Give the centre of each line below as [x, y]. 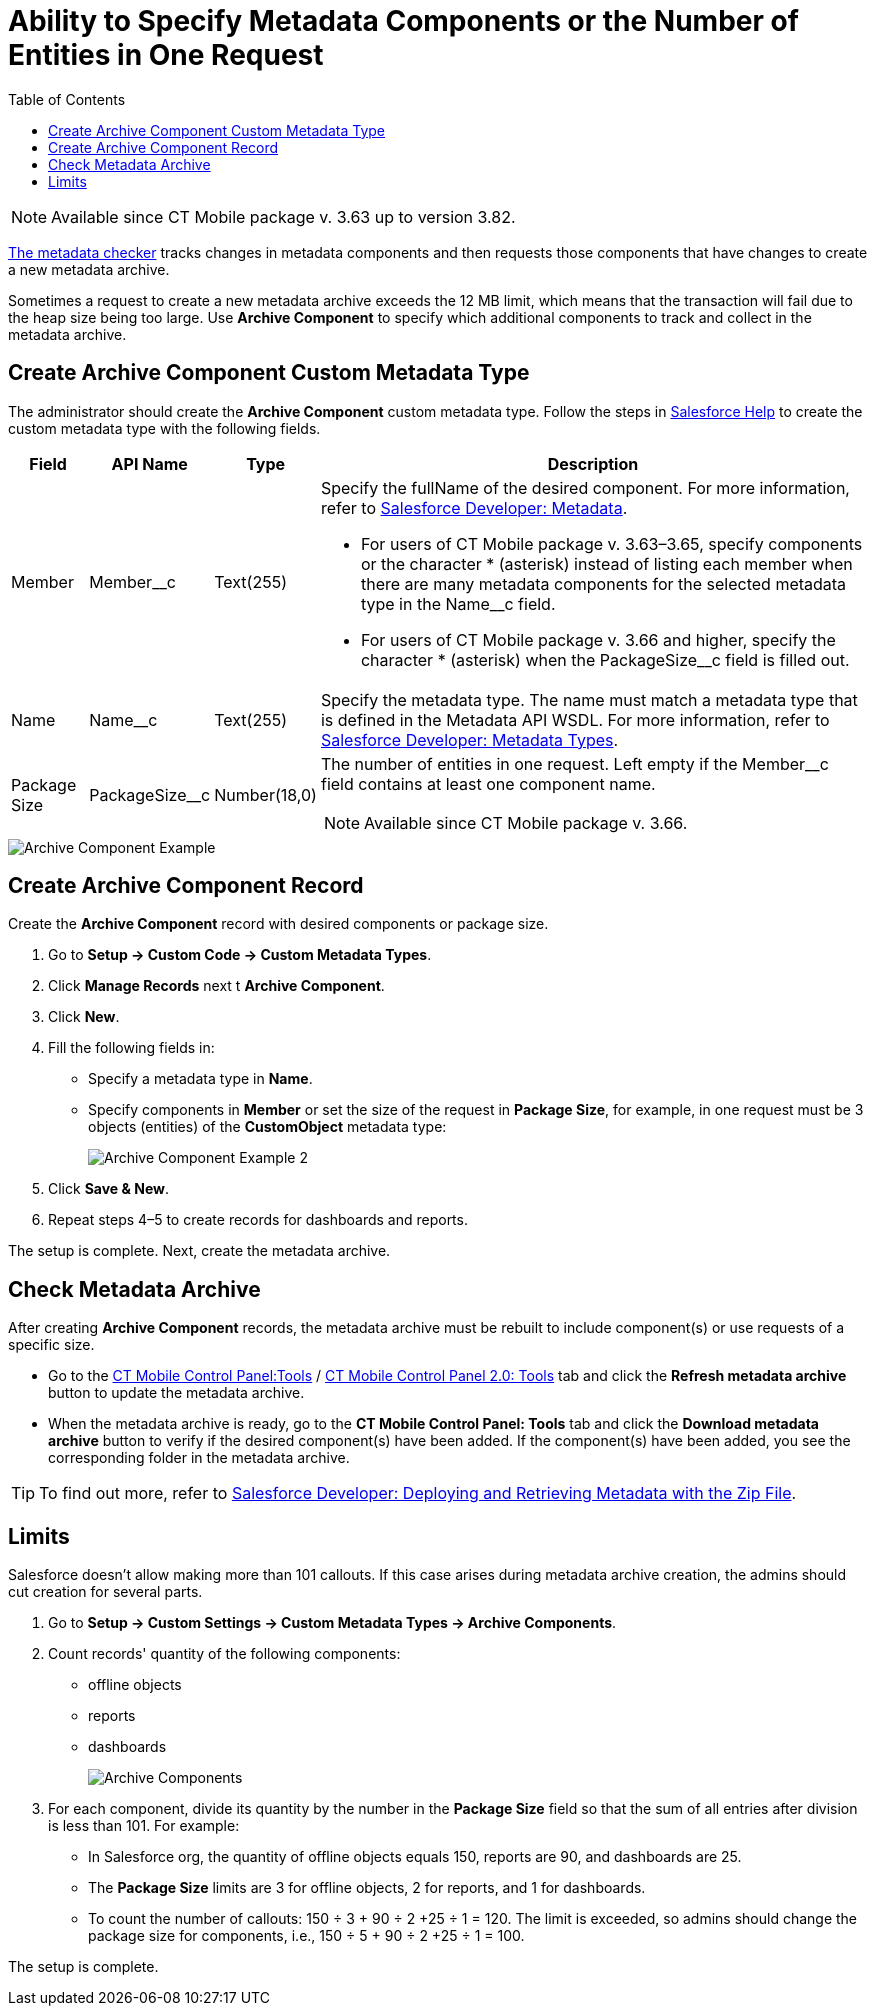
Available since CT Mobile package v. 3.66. [526, 822]
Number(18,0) [265, 794]
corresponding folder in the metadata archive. [199, 1458]
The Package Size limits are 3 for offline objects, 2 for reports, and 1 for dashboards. [367, 1888]
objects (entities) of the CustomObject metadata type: [267, 1127]
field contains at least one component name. [488, 783]
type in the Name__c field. [458, 603]
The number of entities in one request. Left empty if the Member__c [574, 763]
